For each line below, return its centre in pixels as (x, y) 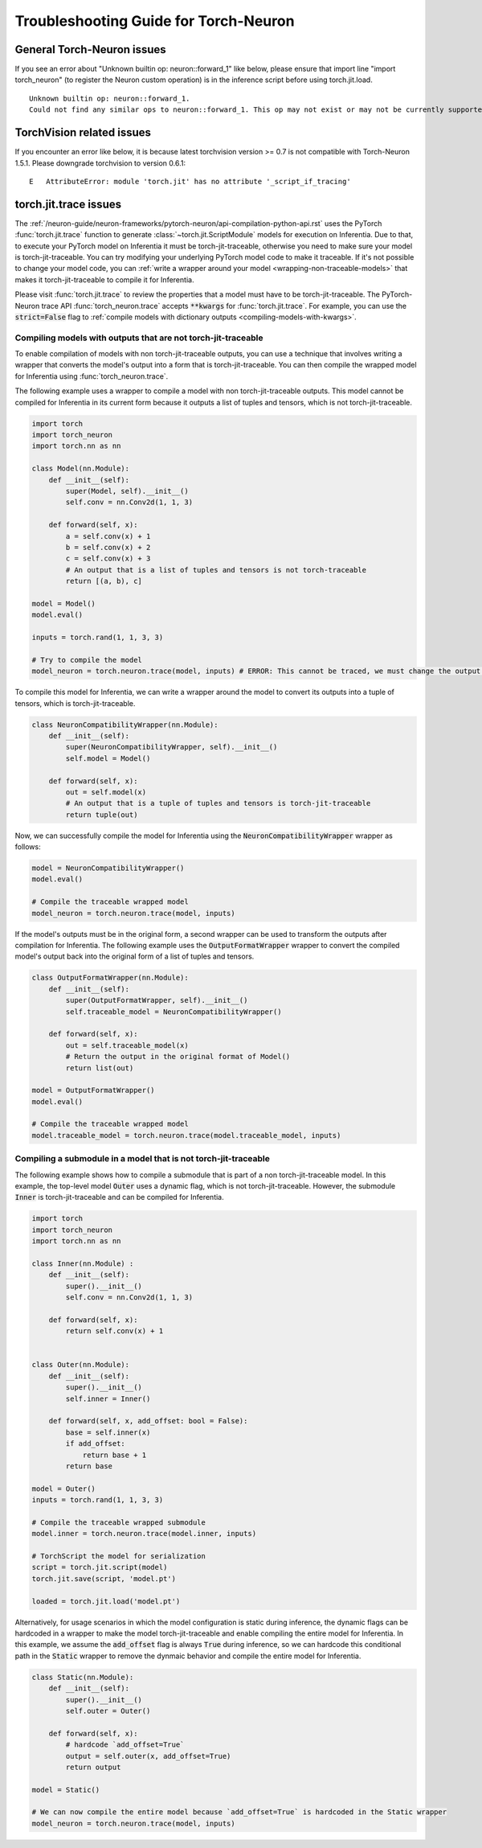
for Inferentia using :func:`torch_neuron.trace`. (92, 376)
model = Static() (66, 1790)
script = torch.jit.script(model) (100, 1567)
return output (93, 1767)
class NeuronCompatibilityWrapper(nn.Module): (125, 725)
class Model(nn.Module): (81, 469)
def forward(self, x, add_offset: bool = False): (148, 1421)
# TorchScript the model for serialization (119, 1556)
